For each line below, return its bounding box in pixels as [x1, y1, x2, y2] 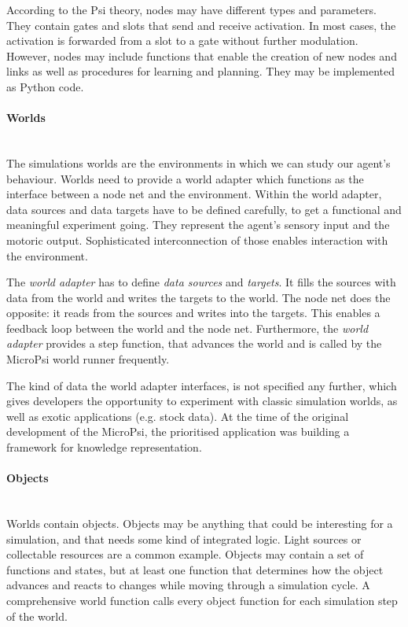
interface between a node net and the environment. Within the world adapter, [6, 186, 382, 202]
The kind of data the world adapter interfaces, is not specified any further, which [6, 377, 397, 393]
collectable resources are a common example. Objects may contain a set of [6, 546, 364, 562]
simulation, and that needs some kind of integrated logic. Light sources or [6, 530, 362, 547]
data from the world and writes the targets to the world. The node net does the [6, 289, 391, 305]
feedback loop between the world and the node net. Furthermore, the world [6, 319, 369, 336]
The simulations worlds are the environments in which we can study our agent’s [6, 154, 391, 171]
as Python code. [6, 78, 84, 94]
